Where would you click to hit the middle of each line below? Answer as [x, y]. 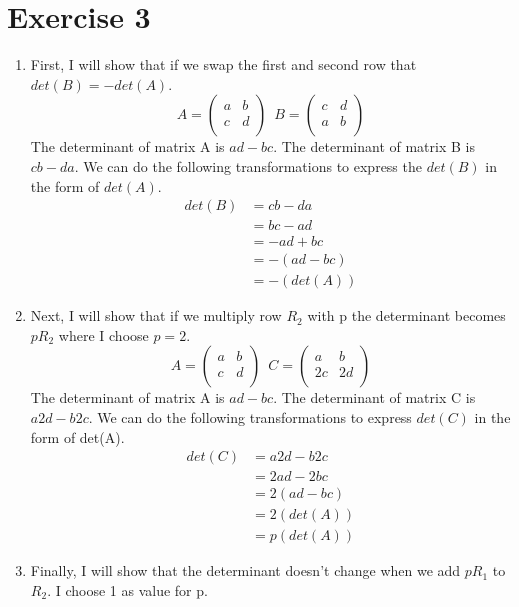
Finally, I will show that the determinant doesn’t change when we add [245, 570]
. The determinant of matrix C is [374, 397]
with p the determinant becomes [406, 315]
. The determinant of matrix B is [374, 146]
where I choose [103, 334]
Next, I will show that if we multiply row [156, 315]
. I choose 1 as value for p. [127, 589]
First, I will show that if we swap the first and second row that [223, 64]
